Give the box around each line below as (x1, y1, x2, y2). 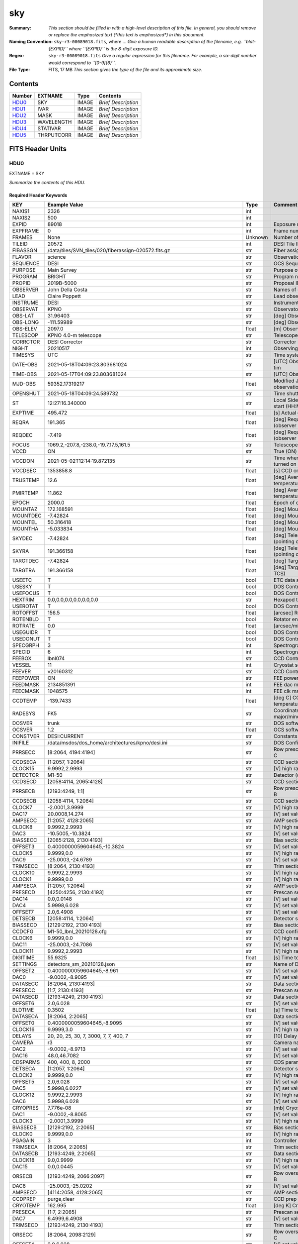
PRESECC (12, 987, 36, 994)
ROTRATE (12, 622, 35, 629)
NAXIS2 (12, 214, 31, 221)
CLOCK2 (12, 1072, 33, 1079)
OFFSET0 (12, 1020, 35, 1027)
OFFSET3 (12, 843, 35, 850)
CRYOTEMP (12, 1202, 40, 1209)
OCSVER (12, 726, 33, 733)
